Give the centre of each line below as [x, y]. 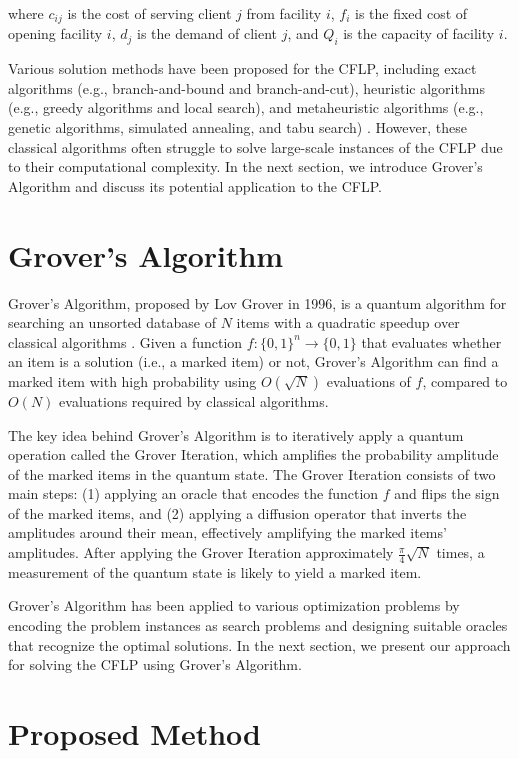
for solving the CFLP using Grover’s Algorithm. [155, 664]
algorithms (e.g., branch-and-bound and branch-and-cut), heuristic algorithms [246, 87]
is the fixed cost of [411, 13]
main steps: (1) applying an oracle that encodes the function [193, 493]
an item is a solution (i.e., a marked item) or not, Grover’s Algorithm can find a [253, 361]
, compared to [465, 380]
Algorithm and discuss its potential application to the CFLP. [195, 185]
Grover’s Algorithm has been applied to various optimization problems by [234, 605]
